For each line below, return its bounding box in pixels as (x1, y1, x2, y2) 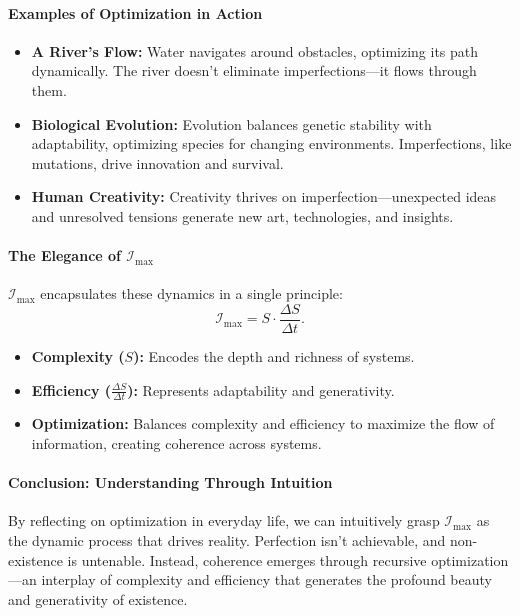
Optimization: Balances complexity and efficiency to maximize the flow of (31, 413, 495, 434)
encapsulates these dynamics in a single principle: (40, 283, 343, 304)
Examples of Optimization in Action (8, 2, 263, 23)
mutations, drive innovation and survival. (31, 152, 284, 173)
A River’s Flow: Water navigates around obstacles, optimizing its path (31, 40, 479, 61)
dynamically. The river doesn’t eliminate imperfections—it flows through (31, 60, 477, 81)
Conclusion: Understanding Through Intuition (8, 472, 333, 493)
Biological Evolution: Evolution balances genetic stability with (31, 113, 432, 134)
